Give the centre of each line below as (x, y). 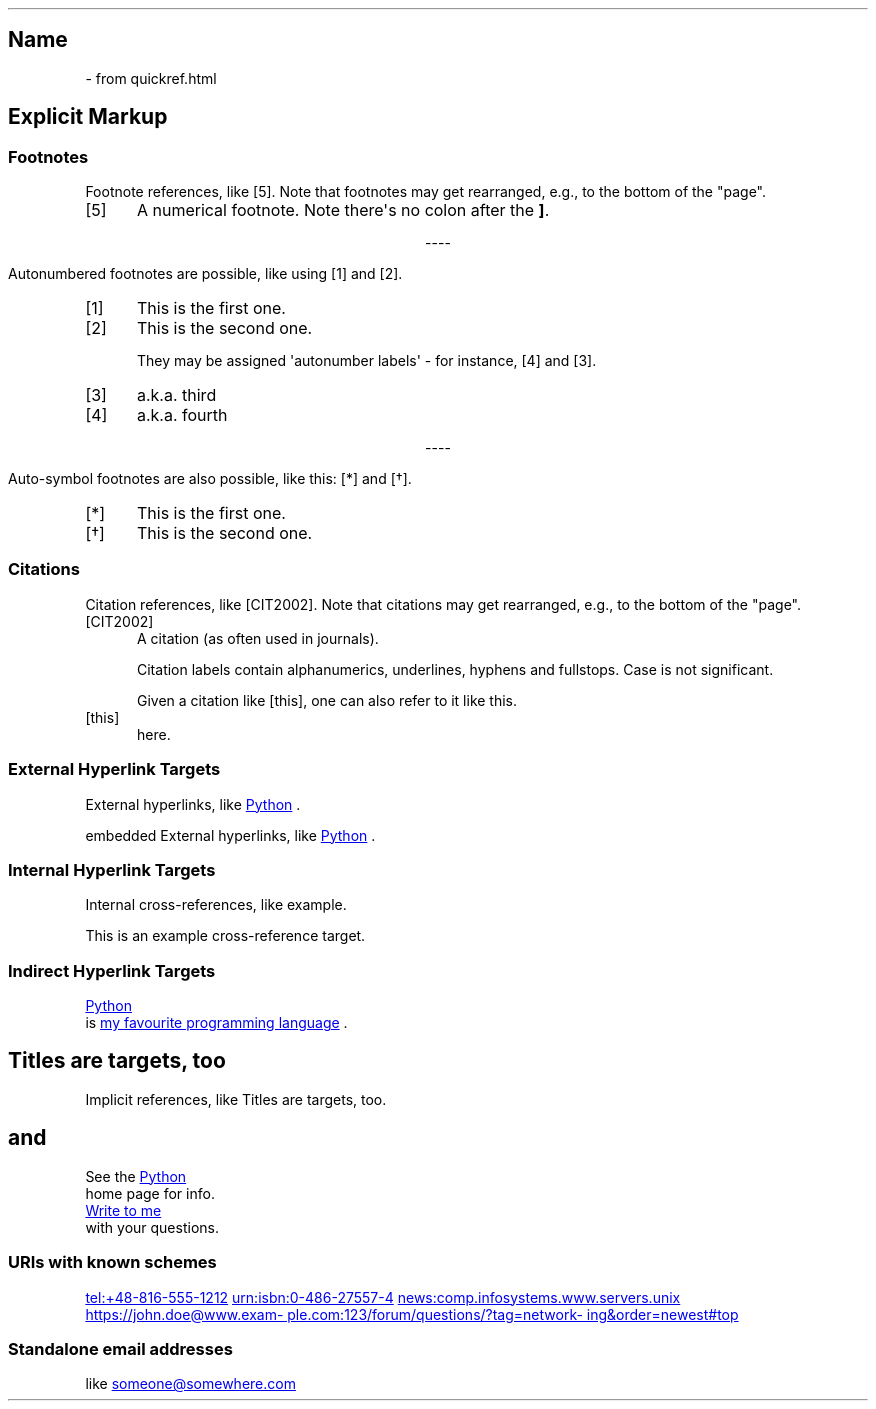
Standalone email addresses (120, 1348)
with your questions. (152, 1227)
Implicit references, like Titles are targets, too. (236, 1099)
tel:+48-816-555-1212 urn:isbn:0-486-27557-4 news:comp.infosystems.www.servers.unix (383, 1297)
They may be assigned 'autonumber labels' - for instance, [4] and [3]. (367, 361)
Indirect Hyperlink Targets (112, 970)
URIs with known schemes (112, 1262)
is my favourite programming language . (216, 1023)
